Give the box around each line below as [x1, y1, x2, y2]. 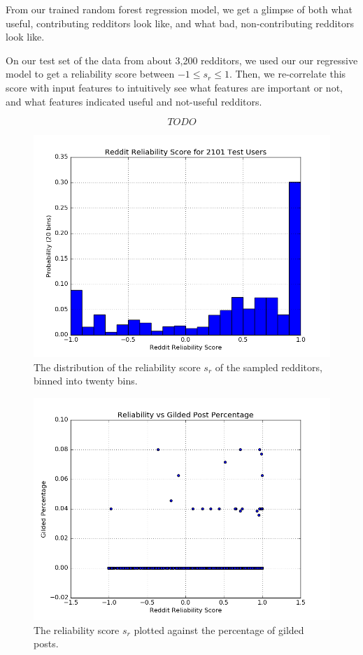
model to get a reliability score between [6, 66, 175, 81]
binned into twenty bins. [34, 373, 138, 388]
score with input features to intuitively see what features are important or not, [6, 80, 343, 94]
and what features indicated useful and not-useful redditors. [6, 94, 262, 108]
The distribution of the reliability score [34, 359, 201, 374]
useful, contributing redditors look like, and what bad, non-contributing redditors [6, 15, 354, 30]
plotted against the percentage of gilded [134, 622, 304, 637]
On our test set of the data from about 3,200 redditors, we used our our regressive [6, 52, 358, 67]
